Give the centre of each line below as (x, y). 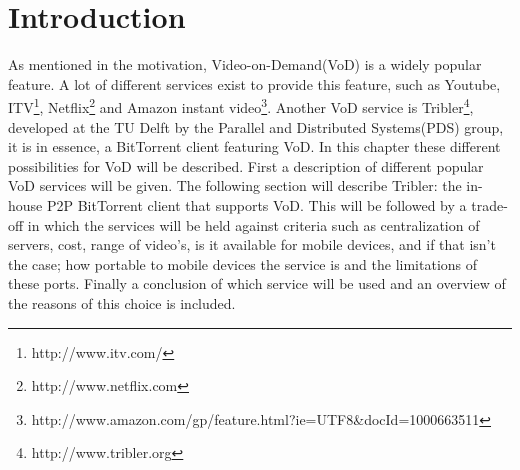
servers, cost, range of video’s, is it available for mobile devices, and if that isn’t (252, 244)
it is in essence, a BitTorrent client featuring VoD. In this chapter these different (254, 146)
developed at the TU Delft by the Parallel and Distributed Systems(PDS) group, (256, 126)
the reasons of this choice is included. (122, 302)
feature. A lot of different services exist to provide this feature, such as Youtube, (254, 83)
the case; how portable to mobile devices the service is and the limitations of (243, 263)
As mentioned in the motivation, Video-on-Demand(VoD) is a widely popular (245, 64)
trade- (489, 204)
